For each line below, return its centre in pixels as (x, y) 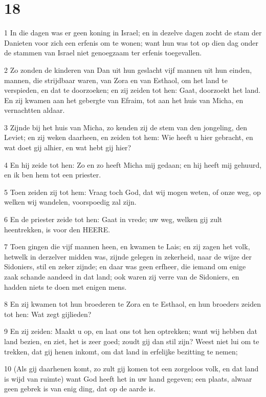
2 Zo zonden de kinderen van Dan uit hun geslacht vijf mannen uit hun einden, (128, 70)
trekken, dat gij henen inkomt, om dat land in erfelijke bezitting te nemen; (121, 351)
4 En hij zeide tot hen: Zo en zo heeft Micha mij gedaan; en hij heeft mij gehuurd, (133, 164)
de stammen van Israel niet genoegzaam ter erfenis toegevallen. (103, 53)
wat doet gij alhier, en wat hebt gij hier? (68, 147)
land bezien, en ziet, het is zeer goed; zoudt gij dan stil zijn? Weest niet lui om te (132, 341)
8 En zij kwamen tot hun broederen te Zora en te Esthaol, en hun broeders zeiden (133, 304)
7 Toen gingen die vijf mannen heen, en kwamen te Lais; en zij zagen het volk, (127, 246)
